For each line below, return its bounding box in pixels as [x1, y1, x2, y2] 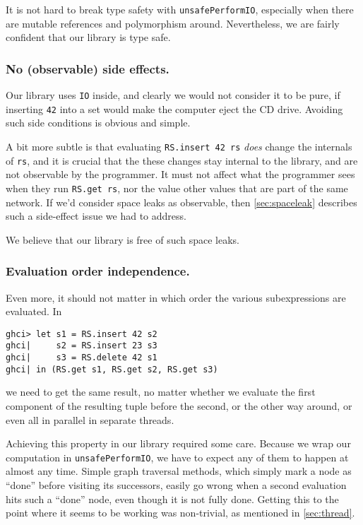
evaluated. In [6, 304, 62, 319]
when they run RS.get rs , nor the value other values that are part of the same [6, 180, 348, 195]
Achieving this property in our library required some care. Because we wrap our [6, 436, 351, 451]
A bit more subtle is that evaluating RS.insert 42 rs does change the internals [6, 138, 352, 153]
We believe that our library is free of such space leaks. [6, 232, 240, 247]
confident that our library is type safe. [6, 30, 171, 45]
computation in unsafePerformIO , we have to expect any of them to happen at [6, 449, 349, 464]
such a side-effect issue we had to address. [6, 208, 186, 223]
